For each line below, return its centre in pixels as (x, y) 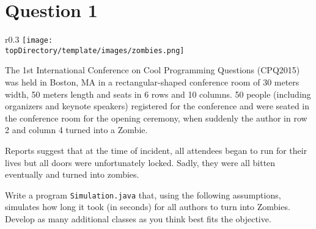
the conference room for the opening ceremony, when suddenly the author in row (156, 118)
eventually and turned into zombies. (72, 174)
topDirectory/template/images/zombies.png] (95, 50)
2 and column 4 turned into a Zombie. (76, 130)
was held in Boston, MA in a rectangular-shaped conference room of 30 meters (152, 82)
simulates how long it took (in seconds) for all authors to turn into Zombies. (148, 207)
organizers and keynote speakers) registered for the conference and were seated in (157, 106)
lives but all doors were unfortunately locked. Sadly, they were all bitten (140, 162)
